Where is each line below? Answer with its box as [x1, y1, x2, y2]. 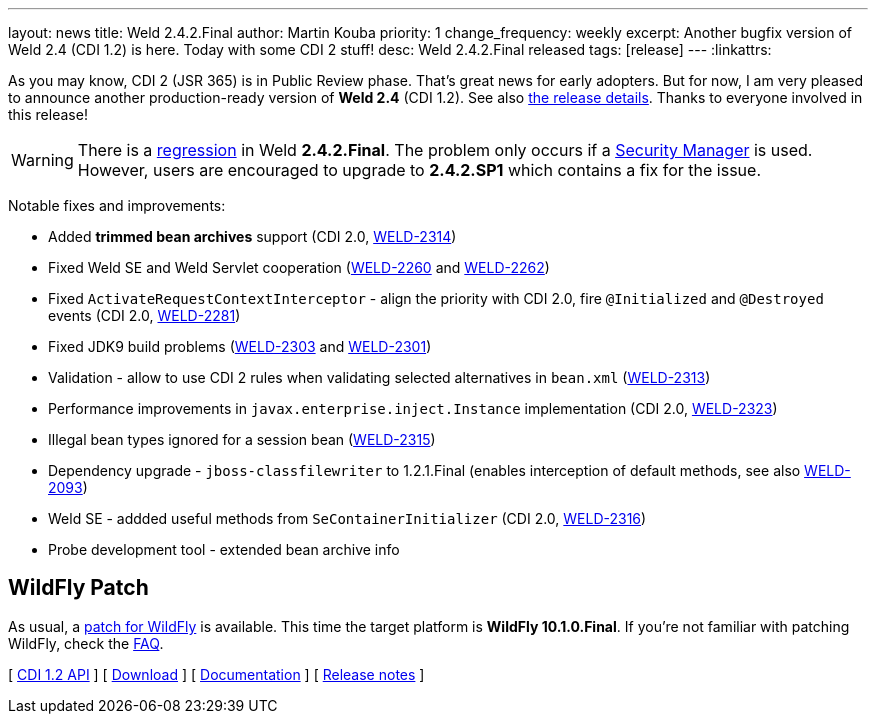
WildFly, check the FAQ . [8, 634, 164, 652]
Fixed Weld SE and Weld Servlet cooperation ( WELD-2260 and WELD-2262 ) [48, 259, 550, 276]
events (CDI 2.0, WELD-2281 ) [48, 307, 241, 324]
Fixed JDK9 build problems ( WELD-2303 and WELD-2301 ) [48, 338, 432, 355]
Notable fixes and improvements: [8, 197, 226, 214]
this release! [8, 106, 88, 123]
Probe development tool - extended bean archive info [48, 541, 400, 558]
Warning [11, 150, 74, 170]
